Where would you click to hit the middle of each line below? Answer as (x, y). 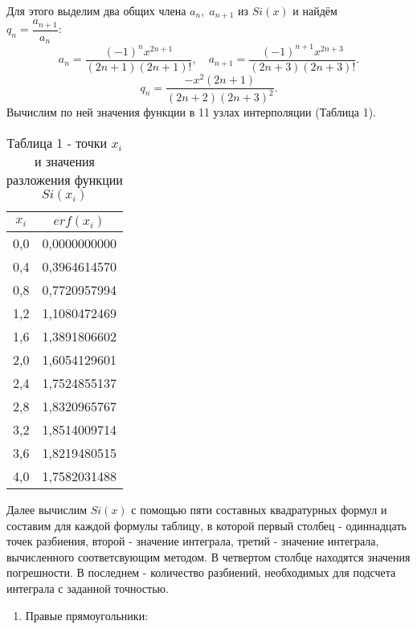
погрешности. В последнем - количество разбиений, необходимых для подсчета (201, 572)
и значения (65, 161)
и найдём (315, 10)
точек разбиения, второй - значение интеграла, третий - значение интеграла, (193, 541)
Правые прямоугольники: (87, 615)
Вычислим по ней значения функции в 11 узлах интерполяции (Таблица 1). (192, 112)
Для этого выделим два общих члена (96, 10)
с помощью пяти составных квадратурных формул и (259, 510)
